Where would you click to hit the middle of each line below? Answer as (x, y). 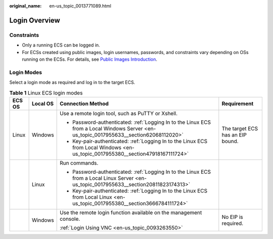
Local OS (43, 104)
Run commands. (79, 163)
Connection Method (84, 104)
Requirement (238, 104)
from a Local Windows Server (108, 128)
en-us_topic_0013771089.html (80, 6)
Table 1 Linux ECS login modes (46, 92)
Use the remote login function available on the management (131, 212)
